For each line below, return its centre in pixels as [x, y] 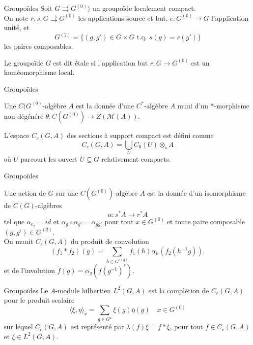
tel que [14, 221]
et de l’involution [29, 270]
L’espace [17, 135]
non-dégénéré [24, 116]
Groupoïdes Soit [28, 8]
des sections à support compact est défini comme [140, 135]
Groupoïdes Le [26, 290]
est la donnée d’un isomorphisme [196, 193]
